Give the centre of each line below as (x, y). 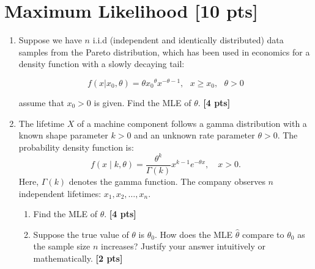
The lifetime (42, 123)
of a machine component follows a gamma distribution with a (192, 123)
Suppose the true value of (81, 234)
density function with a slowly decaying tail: (102, 64)
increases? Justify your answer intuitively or (183, 246)
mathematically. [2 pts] (78, 258)
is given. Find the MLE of (143, 102)
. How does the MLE (194, 234)
